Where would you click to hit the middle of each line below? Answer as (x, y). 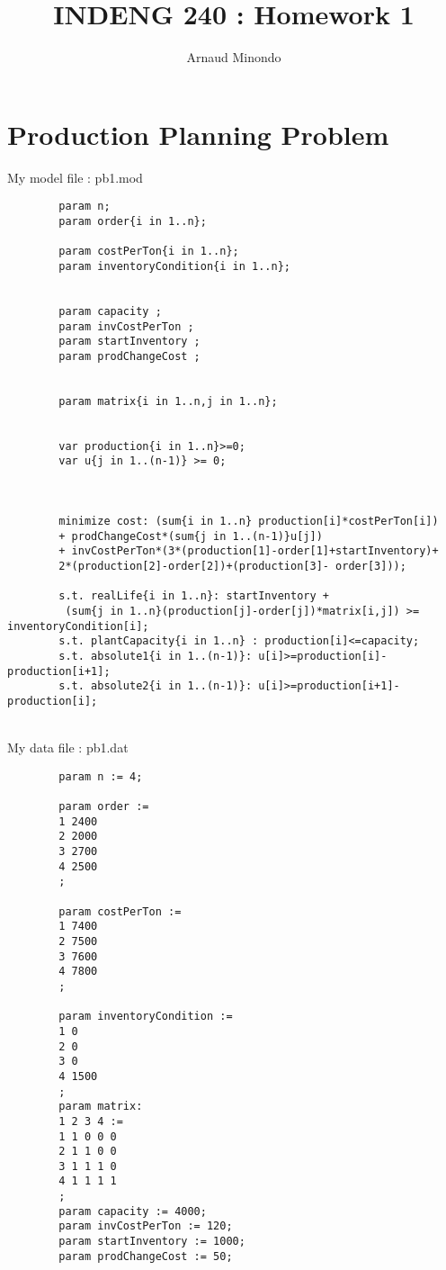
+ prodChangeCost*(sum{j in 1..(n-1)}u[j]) (191, 536)
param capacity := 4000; (133, 1211)
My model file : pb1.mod (75, 177)
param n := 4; (101, 776)
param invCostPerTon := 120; (146, 1226)
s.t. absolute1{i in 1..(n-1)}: (156, 656)
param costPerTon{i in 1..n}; (149, 252)
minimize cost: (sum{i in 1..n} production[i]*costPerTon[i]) (249, 522)
